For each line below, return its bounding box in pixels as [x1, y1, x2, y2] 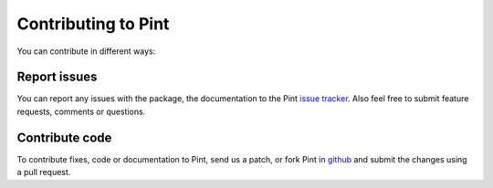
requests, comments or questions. [16, 106, 146, 117]
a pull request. [16, 167, 71, 178]
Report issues [16, 69, 98, 85]
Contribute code [16, 130, 112, 145]
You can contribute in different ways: [16, 46, 156, 57]
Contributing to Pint [16, 14, 170, 34]
